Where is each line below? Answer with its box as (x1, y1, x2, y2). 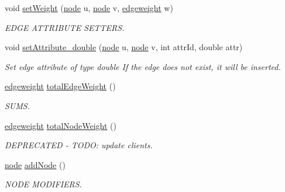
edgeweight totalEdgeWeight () (5, 80, 116, 92)
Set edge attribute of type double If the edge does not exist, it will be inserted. (5, 60, 281, 72)
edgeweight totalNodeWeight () (5, 119, 116, 131)
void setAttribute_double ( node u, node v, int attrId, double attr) (5, 41, 243, 53)
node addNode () (5, 158, 66, 170)
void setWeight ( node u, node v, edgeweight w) (5, 2, 173, 13)
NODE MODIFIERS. (5, 178, 82, 190)
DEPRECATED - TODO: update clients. (5, 139, 153, 151)
